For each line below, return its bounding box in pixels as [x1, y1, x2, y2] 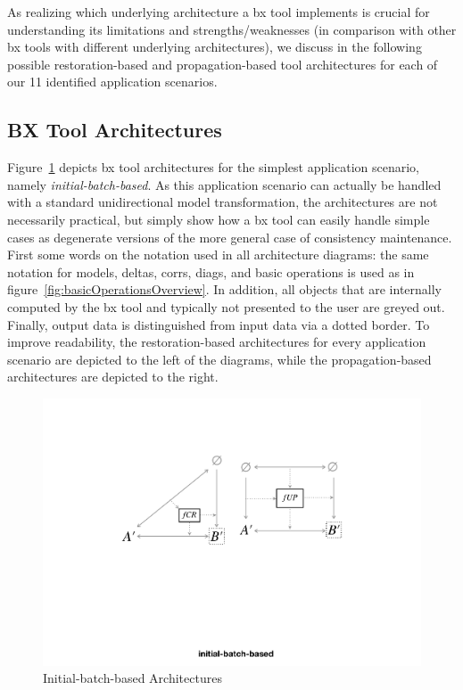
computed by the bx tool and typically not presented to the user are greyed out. [7, 297, 445, 316]
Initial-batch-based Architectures [43, 669, 222, 687]
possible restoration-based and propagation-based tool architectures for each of [7, 54, 438, 73]
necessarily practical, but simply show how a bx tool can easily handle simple [7, 209, 430, 228]
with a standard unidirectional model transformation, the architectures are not [7, 193, 438, 211]
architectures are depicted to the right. [7, 367, 219, 386]
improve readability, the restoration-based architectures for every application [7, 333, 426, 351]
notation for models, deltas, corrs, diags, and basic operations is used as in [7, 262, 415, 281]
